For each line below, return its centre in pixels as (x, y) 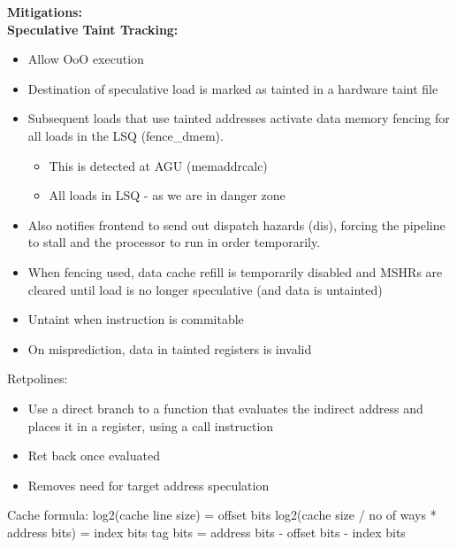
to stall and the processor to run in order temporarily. (174, 242)
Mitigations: (45, 12)
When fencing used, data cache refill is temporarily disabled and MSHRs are (235, 271)
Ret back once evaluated (94, 455)
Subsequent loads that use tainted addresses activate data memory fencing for (239, 118)
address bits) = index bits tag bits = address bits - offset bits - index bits (206, 532)
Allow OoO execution (86, 59)
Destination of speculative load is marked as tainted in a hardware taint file (233, 88)
